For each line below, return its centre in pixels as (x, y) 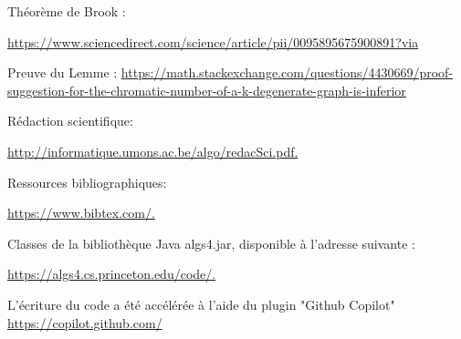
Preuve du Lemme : (63, 72)
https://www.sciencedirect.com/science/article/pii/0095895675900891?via (213, 41)
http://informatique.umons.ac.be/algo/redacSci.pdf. (153, 151)
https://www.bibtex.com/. (81, 213)
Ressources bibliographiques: (87, 182)
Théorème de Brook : (67, 11)
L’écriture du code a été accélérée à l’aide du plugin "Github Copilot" (201, 304)
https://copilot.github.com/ (85, 322)
